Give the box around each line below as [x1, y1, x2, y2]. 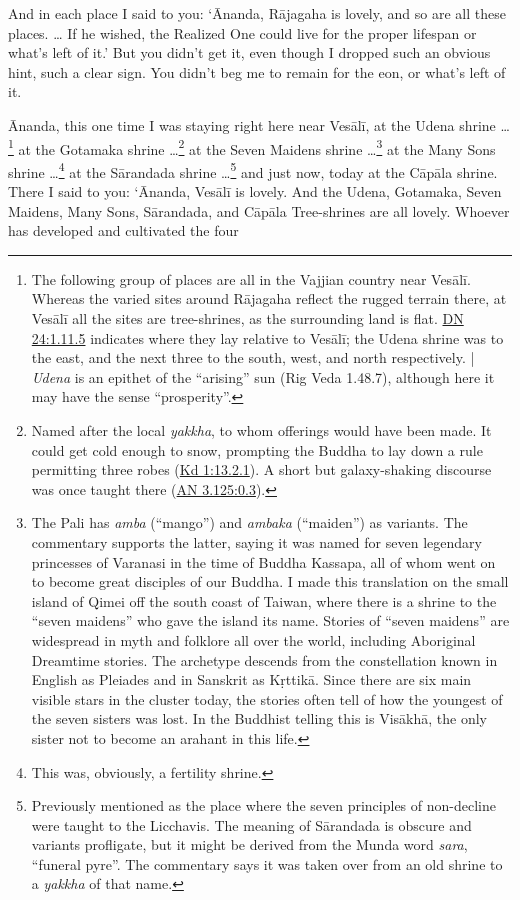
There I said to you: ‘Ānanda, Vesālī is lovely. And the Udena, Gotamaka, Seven [8, 181, 502, 202]
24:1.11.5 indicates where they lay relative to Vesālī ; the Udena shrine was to [31, 327, 504, 348]
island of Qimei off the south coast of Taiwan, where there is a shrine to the [31, 590, 497, 611]
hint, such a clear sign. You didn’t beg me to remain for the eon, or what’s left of [8, 61, 506, 82]
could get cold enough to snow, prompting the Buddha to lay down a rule [31, 439, 483, 460]
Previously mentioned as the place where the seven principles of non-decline [31, 795, 496, 816]
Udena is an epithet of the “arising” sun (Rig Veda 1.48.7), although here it [31, 366, 495, 387]
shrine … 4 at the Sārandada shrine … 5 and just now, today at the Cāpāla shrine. [8, 158, 498, 182]
